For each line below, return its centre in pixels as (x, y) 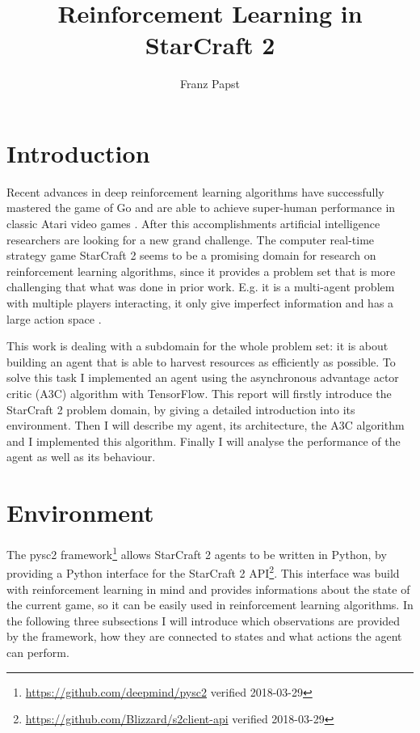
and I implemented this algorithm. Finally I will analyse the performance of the (204, 441)
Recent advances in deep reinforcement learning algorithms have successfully (195, 191)
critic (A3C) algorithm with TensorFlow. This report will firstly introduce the (199, 393)
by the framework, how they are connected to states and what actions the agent (204, 636)
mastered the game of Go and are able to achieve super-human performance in (201, 208)
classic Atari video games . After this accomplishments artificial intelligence (193, 224)
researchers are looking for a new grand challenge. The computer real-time (191, 239)
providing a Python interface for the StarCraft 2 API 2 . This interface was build (203, 572)
